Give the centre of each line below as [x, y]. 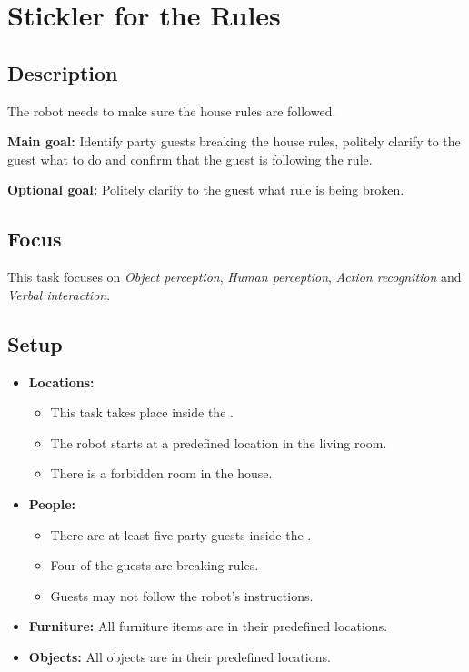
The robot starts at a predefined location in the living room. [219, 442]
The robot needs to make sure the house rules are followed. [172, 110]
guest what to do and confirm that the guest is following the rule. [190, 159]
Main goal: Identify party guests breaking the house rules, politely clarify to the [234, 141]
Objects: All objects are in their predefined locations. [180, 656]
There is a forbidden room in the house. [161, 473]
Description [63, 72]
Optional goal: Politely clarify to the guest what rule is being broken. [206, 190]
